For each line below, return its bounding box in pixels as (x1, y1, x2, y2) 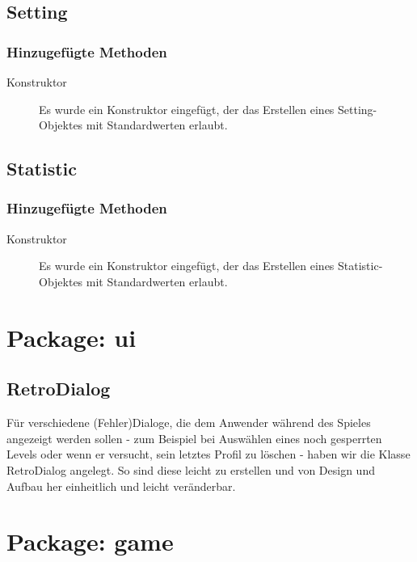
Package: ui (6, 320, 137, 353)
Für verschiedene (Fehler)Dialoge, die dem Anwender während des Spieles (6, 414, 371, 431)
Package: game (6, 525, 174, 558)
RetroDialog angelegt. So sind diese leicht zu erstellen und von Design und (6, 461, 375, 478)
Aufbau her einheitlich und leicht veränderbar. (6, 477, 236, 494)
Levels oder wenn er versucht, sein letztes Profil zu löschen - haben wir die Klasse (6, 446, 411, 463)
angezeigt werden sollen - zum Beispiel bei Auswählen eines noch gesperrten (6, 429, 382, 446)
